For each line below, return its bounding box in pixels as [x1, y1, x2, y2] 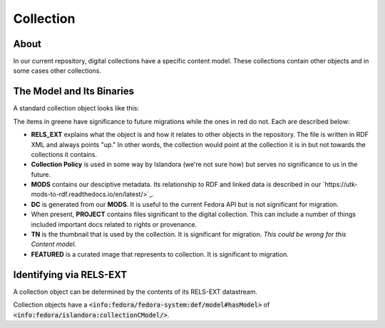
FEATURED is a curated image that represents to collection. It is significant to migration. [31, 250, 289, 258]
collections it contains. [31, 150, 98, 158]
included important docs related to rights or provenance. [31, 220, 197, 228]
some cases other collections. [13, 66, 102, 75]
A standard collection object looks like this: [13, 104, 139, 113]
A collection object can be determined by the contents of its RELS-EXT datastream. [13, 287, 258, 296]
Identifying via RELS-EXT [13, 268, 128, 281]
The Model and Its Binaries [13, 86, 135, 98]
